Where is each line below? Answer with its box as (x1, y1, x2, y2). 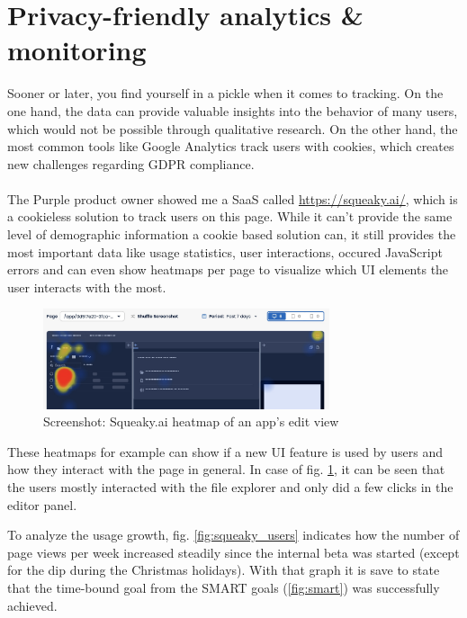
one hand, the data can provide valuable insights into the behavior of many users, (7, 101, 458, 120)
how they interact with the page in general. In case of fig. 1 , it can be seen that (7, 460, 445, 479)
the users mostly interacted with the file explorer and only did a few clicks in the (7, 477, 454, 496)
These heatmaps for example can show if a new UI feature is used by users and (7, 442, 443, 461)
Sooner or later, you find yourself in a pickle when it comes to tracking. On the (7, 84, 444, 103)
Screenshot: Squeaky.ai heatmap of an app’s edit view (43, 412, 339, 431)
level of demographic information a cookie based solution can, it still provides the (7, 225, 456, 244)
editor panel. (7, 495, 77, 514)
